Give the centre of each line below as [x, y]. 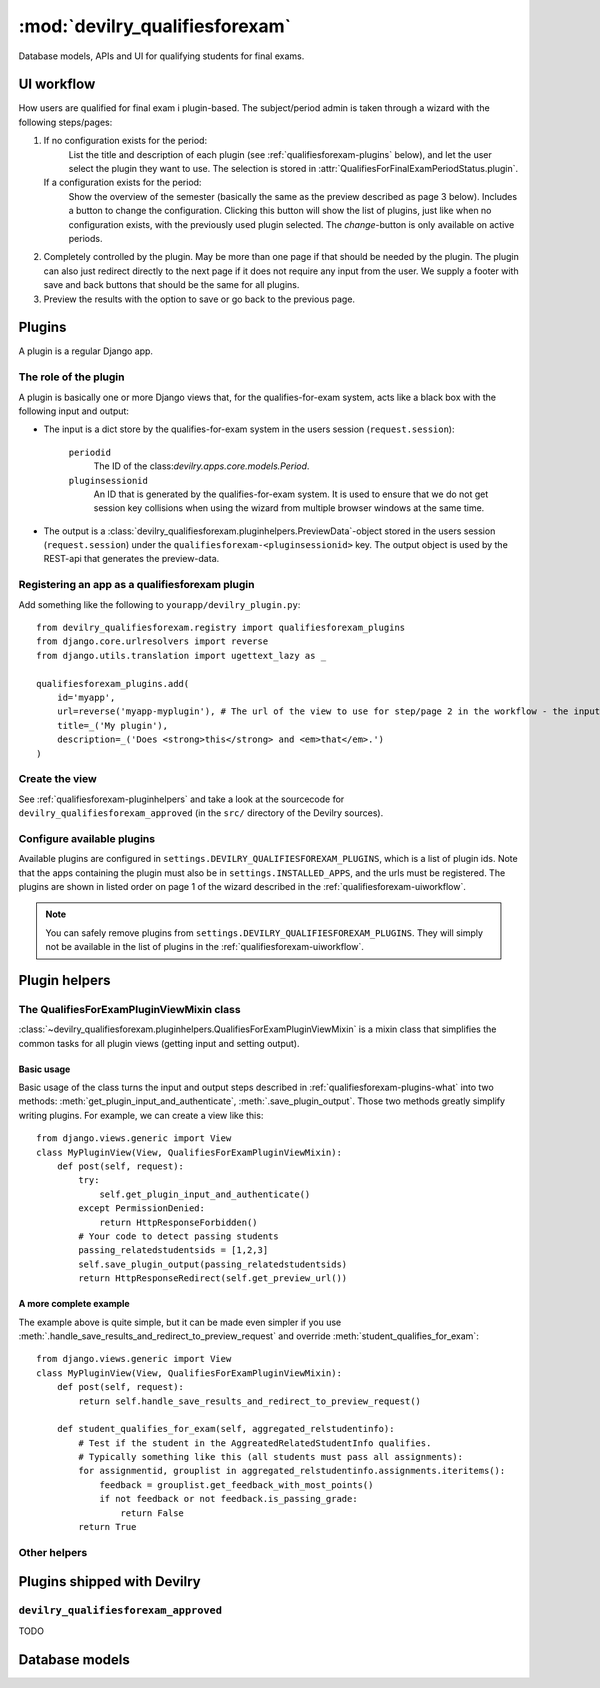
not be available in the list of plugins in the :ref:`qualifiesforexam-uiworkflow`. [205, 947]
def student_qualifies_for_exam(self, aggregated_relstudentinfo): [225, 1429]
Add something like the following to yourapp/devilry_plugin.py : [159, 604]
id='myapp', [86, 697]
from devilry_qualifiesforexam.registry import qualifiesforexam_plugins [221, 628]
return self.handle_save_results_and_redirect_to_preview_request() [250, 1401]
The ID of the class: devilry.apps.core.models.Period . [201, 466]
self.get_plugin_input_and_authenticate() [205, 1194]
